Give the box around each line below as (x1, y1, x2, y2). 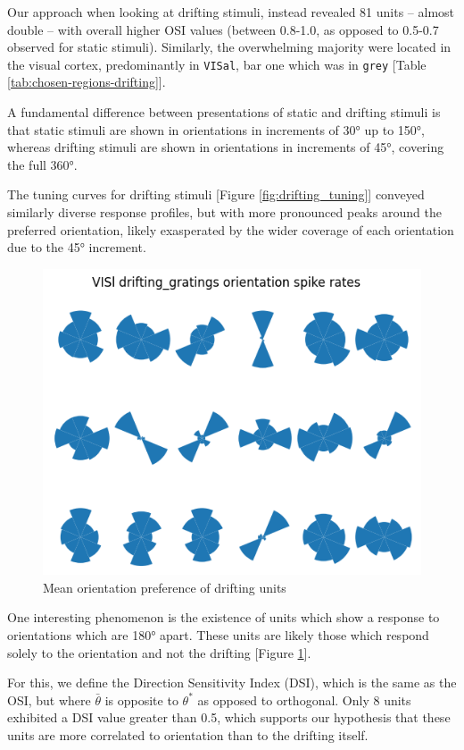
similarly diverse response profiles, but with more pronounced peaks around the (7, 203, 442, 221)
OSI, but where (7, 690, 91, 709)
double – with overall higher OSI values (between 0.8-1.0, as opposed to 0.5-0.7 (7, 20, 439, 38)
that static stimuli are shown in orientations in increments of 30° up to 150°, (7, 120, 425, 139)
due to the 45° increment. (7, 238, 146, 257)
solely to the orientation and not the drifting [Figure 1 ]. (7, 643, 311, 662)
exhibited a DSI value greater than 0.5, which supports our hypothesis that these (7, 708, 451, 727)
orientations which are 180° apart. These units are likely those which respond (7, 626, 429, 645)
